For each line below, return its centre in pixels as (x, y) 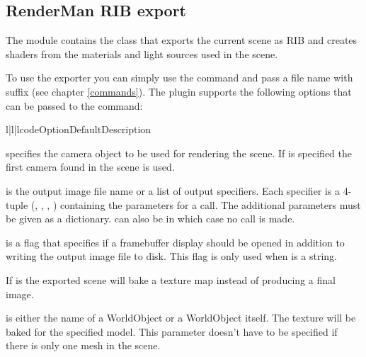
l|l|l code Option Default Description (79, 129)
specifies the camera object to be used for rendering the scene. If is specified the (179, 153)
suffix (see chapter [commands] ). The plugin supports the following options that (179, 91)
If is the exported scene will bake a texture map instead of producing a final (171, 279)
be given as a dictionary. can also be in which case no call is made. (150, 219)
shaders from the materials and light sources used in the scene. (142, 53)
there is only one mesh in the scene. (83, 345)
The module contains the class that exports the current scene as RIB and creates (182, 40)
